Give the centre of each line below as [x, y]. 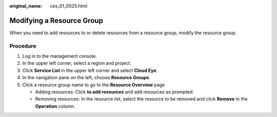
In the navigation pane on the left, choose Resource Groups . [86, 78]
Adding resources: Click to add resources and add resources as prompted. [115, 92]
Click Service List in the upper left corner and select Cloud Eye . [90, 70]
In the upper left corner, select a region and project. [77, 63]
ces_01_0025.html [69, 6]
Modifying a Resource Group [56, 20]
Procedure [23, 46]
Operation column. [55, 106]
